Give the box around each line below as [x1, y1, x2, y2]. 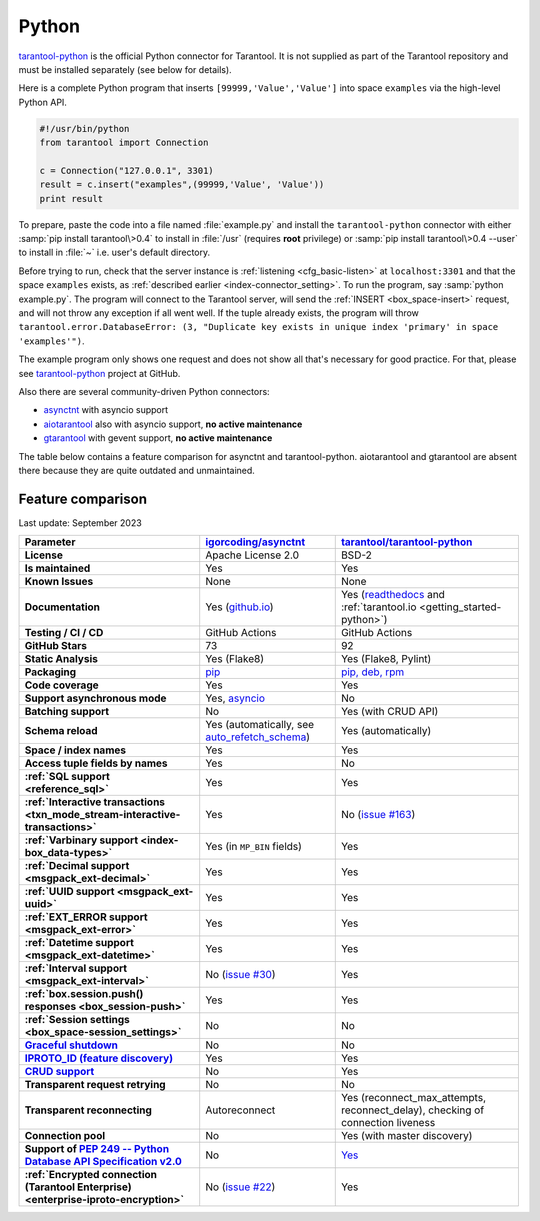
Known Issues [24, 575, 94, 589]
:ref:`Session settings [24, 1013, 130, 1027]
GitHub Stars [24, 639, 87, 653]
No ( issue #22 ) [205, 1180, 276, 1194]
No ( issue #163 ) [340, 808, 416, 822]
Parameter [24, 535, 76, 549]
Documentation [24, 600, 100, 614]
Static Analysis [24, 652, 99, 666]
